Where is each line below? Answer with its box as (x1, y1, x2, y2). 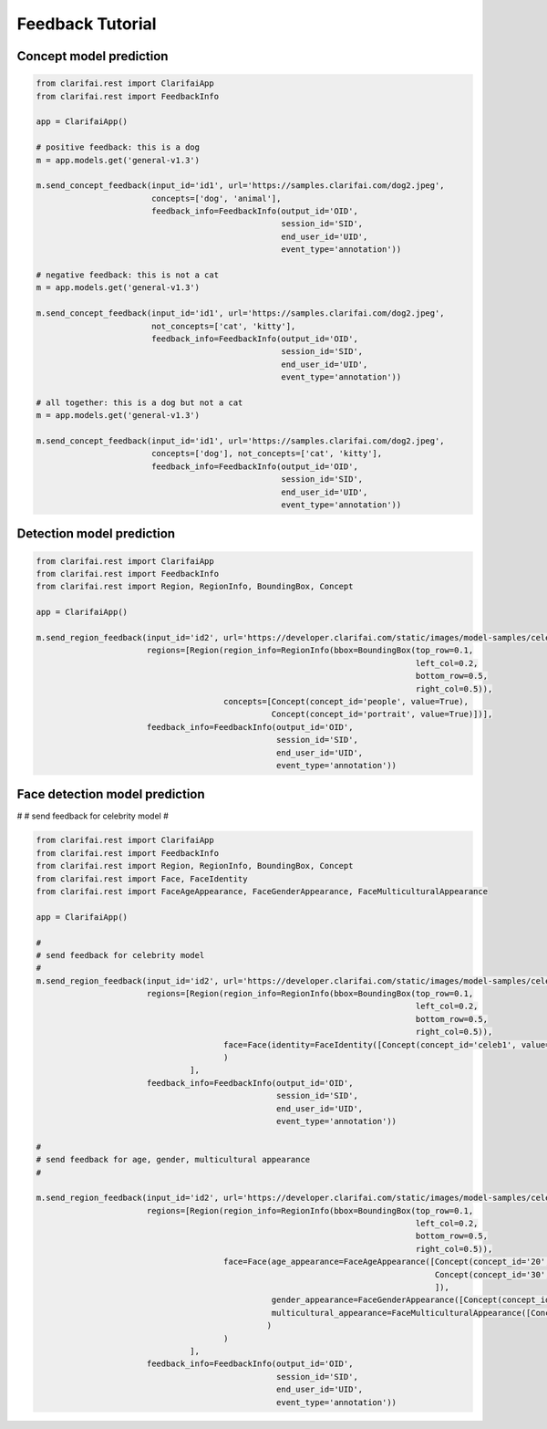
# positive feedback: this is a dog (36, 142, 201, 152)
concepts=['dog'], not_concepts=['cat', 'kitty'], (150, 448, 383, 459)
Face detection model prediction (16, 787, 205, 802)
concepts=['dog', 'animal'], (150, 193, 282, 203)
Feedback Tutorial (16, 14, 157, 34)
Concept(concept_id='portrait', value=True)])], (271, 709, 493, 720)
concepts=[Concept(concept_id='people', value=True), (223, 696, 470, 706)
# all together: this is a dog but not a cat (36, 397, 243, 408)
